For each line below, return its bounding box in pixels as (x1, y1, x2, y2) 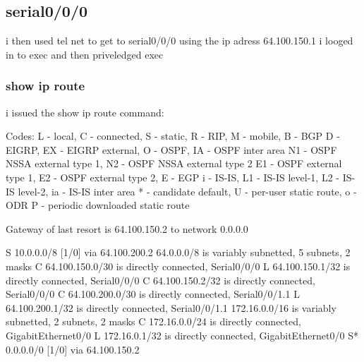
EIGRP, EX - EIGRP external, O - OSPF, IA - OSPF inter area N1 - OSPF (6, 142, 337, 157)
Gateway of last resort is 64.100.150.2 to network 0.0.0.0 (6, 221, 248, 236)
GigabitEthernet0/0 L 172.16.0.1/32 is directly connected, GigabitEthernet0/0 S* (6, 327, 358, 342)
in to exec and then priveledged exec (6, 47, 164, 61)
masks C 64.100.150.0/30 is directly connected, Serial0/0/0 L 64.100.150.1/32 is (6, 258, 351, 273)
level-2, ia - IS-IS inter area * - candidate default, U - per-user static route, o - (18, 183, 357, 198)
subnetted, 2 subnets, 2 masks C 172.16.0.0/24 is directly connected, (6, 314, 301, 329)
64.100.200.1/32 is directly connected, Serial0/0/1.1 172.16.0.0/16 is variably (6, 300, 336, 315)
